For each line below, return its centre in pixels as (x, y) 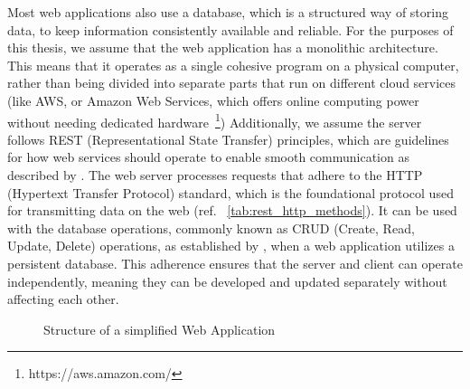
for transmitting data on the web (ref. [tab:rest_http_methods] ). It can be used (232, 210)
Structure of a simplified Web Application (160, 329)
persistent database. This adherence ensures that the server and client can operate (235, 263)
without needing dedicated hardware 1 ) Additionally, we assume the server (215, 120)
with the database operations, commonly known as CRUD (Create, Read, (211, 228)
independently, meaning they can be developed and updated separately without (227, 281)
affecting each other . (63, 299)
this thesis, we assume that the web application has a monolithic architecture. (223, 47)
